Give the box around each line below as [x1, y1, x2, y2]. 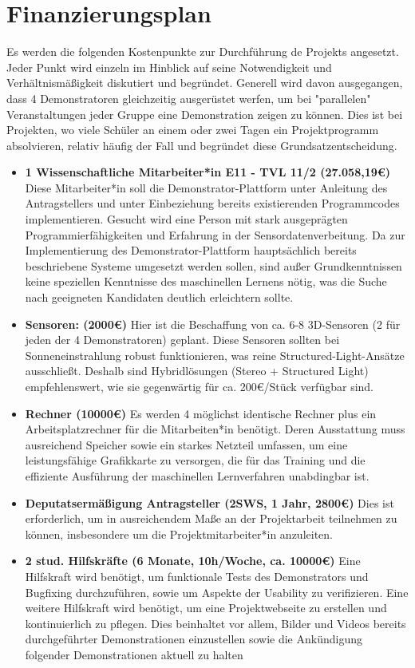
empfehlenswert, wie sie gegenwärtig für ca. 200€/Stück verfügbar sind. [25, 378, 373, 394]
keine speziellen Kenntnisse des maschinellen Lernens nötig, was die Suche [25, 273, 387, 290]
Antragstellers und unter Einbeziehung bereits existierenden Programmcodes [25, 195, 400, 211]
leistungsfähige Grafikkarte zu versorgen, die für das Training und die [25, 452, 366, 468]
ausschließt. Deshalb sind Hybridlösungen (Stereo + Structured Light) [25, 362, 369, 379]
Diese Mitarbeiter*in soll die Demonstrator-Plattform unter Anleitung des [25, 179, 388, 196]
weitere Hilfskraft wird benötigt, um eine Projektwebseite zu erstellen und [25, 599, 387, 616]
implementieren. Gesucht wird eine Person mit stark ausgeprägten [25, 211, 348, 227]
